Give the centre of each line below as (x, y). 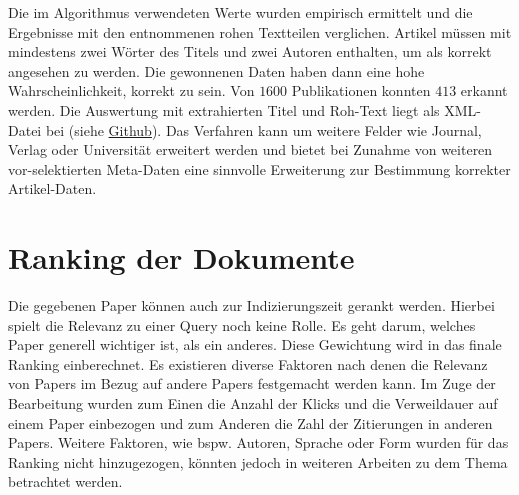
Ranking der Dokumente (181, 257)
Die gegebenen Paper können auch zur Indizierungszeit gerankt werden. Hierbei (251, 305)
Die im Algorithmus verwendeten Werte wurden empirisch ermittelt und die (240, 12)
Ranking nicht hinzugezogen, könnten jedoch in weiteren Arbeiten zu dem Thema (258, 461)
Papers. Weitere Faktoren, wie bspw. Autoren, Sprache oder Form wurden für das (258, 442)
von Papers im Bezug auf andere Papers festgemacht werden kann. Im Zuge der (252, 383)
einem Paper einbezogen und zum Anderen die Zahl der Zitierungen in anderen (250, 422)
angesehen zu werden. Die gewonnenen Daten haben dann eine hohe (216, 70)
